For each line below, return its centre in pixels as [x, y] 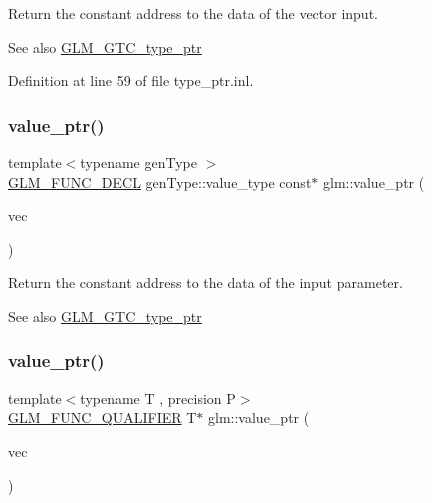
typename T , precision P [158, 397]
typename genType [138, 162]
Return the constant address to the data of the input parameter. [205, 282]
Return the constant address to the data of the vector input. [193, 13]
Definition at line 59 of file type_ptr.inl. [131, 80]
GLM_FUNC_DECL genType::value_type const [160, 181]
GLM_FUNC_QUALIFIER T [102, 417]
